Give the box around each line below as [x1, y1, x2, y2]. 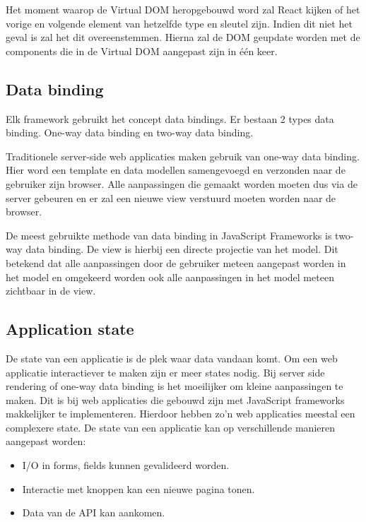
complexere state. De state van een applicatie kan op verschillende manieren [6, 420, 335, 434]
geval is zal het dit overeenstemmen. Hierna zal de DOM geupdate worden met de [6, 30, 360, 45]
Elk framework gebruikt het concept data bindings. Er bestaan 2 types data [6, 111, 334, 126]
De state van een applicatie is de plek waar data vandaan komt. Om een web [6, 350, 338, 365]
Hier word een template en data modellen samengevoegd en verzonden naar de [6, 162, 346, 177]
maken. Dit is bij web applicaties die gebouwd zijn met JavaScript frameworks [6, 392, 345, 407]
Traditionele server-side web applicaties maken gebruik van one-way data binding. [6, 148, 360, 163]
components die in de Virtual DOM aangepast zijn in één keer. [6, 43, 278, 58]
